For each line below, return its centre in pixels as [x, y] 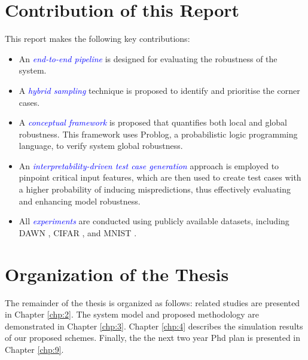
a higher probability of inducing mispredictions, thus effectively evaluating [155, 189]
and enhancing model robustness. [80, 201]
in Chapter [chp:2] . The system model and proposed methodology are [132, 314]
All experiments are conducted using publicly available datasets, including [154, 221]
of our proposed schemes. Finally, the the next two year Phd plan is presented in [153, 338]
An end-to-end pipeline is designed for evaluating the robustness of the [148, 58]
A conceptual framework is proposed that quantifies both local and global [153, 122]
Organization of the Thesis [117, 274]
